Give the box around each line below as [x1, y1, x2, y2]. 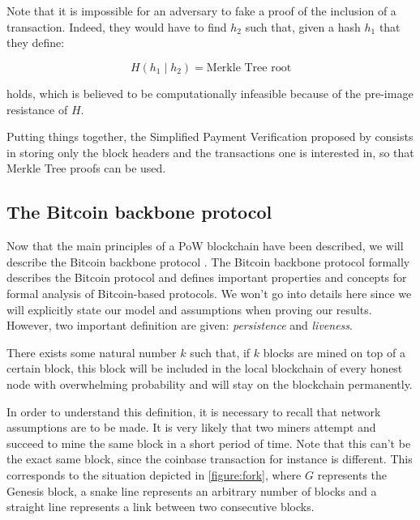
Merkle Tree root [206, 62, 292, 74]
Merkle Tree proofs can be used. [6, 160, 166, 177]
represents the [317, 466, 388, 483]
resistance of [6, 100, 68, 117]
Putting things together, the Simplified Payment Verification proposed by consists [6, 128, 414, 145]
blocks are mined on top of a [263, 343, 405, 360]
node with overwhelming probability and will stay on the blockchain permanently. [6, 375, 413, 392]
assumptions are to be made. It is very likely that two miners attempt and [6, 419, 376, 436]
